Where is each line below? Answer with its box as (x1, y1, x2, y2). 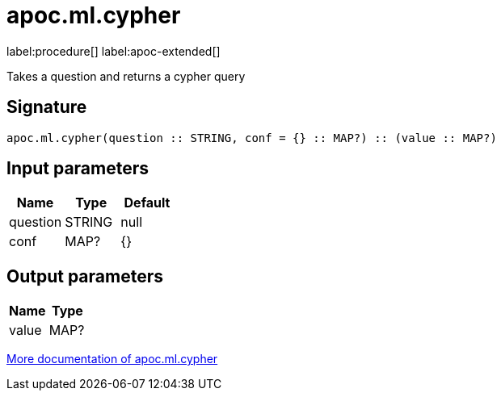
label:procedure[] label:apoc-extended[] (6, 44, 221, 58)
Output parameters (6, 265, 163, 286)
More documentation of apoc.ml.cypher (6, 352, 218, 366)
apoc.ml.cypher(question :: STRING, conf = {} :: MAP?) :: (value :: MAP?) (6, 131, 497, 144)
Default (124, 194, 171, 211)
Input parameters (6, 158, 149, 179)
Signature (6, 97, 87, 118)
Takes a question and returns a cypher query (6, 69, 246, 83)
